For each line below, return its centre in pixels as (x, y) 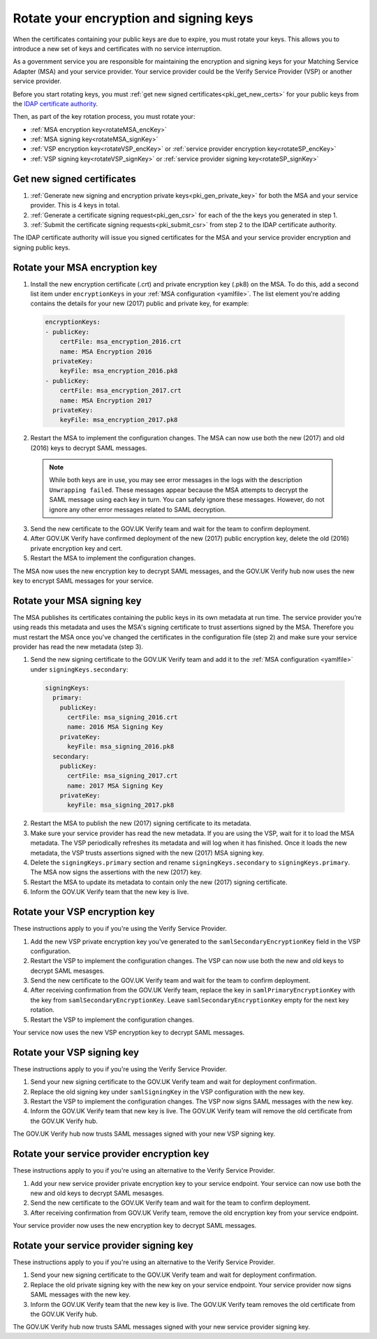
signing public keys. (42, 247)
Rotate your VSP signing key (76, 1052)
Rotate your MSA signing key (77, 601)
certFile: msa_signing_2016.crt (123, 717)
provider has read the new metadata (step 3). (78, 647)
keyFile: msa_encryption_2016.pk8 (119, 371)
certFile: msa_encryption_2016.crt (120, 342)
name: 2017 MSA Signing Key (115, 786)
